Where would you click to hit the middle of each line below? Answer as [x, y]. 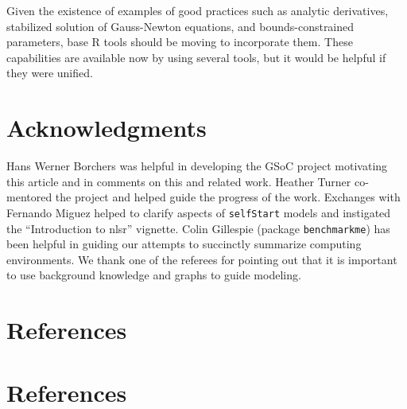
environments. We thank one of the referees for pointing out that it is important [202, 259]
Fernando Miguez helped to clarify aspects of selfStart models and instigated [199, 212]
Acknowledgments [107, 128]
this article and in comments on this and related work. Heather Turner [179, 181]
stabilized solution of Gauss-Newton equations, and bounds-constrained [180, 26]
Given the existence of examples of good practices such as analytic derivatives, [198, 10]
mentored [29, 197]
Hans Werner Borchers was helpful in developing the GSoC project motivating [197, 166]
